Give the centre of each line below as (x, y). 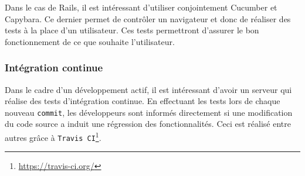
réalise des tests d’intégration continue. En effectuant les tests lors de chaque (143, 101)
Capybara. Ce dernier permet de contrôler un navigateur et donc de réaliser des (148, 18)
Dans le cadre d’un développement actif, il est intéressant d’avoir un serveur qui (148, 89)
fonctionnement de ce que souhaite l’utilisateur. (90, 41)
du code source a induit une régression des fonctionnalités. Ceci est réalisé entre (148, 124)
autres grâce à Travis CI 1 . (53, 137)
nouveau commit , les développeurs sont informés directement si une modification (149, 112)
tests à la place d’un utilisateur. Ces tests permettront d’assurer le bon (132, 30)
